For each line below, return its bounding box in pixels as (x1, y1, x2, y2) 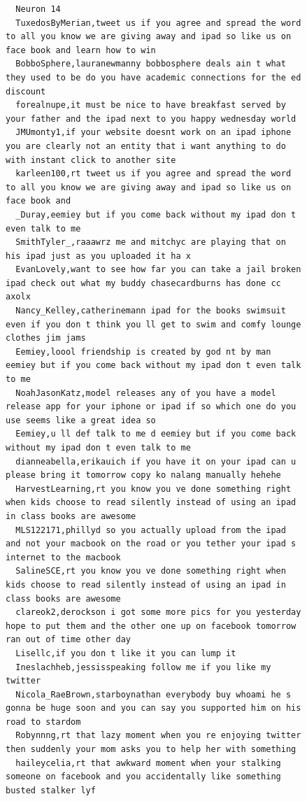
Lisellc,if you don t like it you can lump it (15, 648, 236, 658)
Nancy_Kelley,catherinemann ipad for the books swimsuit (15, 306, 286, 316)
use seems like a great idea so (6, 415, 156, 425)
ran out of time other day (6, 635, 131, 645)
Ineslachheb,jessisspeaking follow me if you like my (15, 662, 271, 672)
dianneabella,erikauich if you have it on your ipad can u (15, 456, 297, 467)
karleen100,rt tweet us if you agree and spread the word (15, 169, 292, 179)
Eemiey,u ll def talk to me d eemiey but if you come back (15, 429, 297, 439)
